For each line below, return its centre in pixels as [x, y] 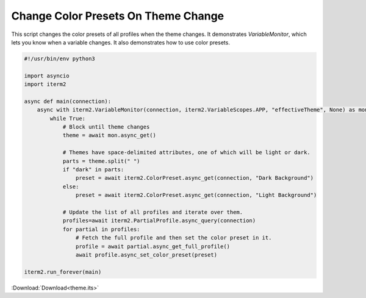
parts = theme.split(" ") [101, 161]
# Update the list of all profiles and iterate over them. [153, 212]
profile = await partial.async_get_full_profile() [153, 246]
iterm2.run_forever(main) [63, 272]
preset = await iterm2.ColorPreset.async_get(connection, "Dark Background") [195, 178]
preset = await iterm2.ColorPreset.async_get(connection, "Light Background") [196, 195]
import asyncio [47, 76]
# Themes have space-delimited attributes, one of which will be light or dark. [186, 153]
